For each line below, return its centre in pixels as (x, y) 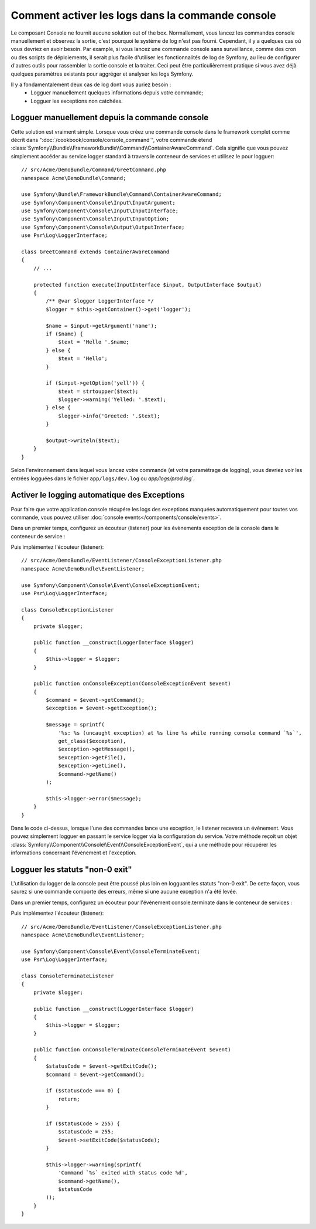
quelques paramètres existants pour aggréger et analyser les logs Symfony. (102, 74)
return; (69, 1099)
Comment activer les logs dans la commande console (143, 15)
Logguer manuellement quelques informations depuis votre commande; (117, 93)
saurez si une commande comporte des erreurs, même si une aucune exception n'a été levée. (124, 892)
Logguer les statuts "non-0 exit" (71, 869)
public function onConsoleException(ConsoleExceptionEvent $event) (132, 684)
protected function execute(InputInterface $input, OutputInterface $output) (147, 285)
